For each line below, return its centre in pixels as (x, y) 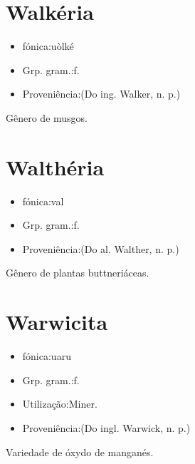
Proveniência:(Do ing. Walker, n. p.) (101, 94)
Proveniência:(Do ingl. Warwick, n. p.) (106, 427)
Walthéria (55, 166)
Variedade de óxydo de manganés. (80, 452)
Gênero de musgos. (47, 117)
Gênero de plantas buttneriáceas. (78, 273)
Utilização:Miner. (60, 404)
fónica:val (43, 201)
